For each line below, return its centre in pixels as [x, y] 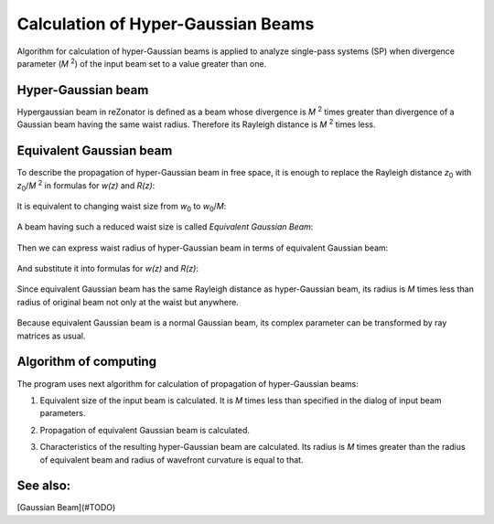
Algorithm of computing [87, 362]
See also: [44, 486]
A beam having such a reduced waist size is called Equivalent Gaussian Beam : [165, 227]
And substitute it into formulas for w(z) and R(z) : [107, 269]
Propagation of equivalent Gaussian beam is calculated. [145, 430]
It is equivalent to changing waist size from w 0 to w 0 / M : [122, 207]
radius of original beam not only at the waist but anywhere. [128, 302]
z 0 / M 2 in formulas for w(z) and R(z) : [86, 186]
